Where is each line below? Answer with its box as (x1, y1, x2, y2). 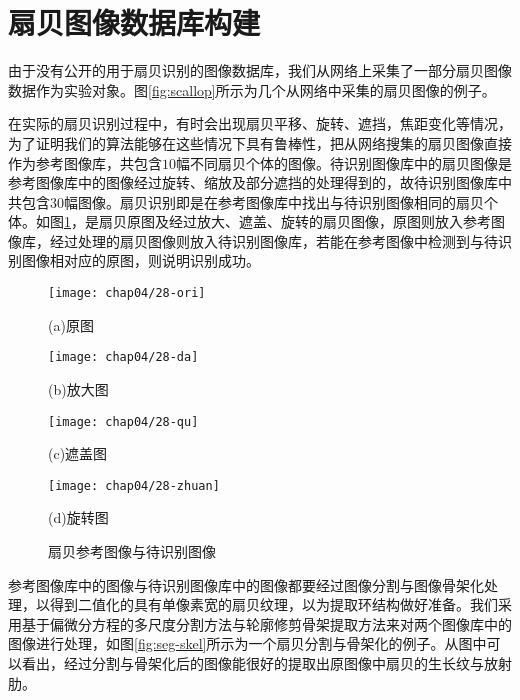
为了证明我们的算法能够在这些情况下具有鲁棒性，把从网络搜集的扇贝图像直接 (8, 132, 512, 153)
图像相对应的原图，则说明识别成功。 (21, 250, 260, 271)
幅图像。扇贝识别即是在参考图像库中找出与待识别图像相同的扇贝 (64, 191, 484, 212)
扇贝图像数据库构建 (8, 2, 261, 43)
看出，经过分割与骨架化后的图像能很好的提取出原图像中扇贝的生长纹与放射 (21, 653, 512, 674)
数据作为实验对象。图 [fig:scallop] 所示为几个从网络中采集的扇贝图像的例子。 (8, 79, 496, 100)
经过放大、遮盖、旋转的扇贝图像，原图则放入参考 (168, 211, 491, 232)
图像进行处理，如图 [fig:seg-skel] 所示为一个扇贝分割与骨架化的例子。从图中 (8, 633, 487, 654)
